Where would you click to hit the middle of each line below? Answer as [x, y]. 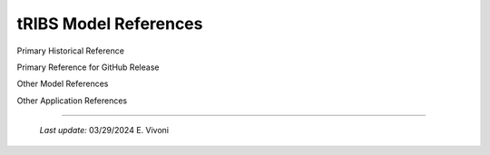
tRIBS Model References [110, 24]
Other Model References [63, 84]
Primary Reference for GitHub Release [88, 67]
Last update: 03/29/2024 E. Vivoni [104, 131]
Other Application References [72, 101]
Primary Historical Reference [70, 51]
